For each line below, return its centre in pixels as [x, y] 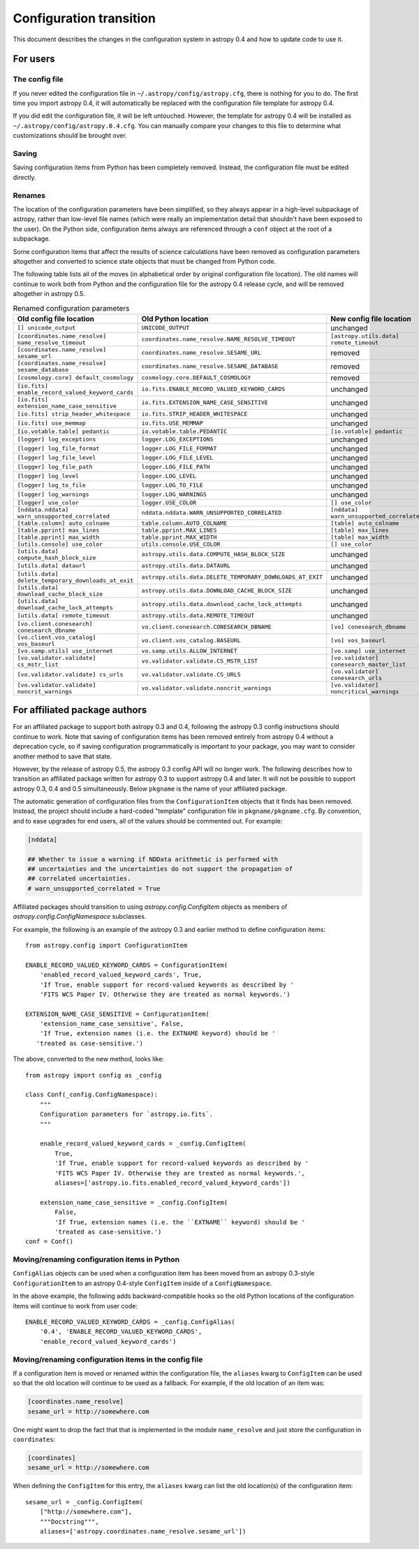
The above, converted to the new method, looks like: [88, 1059]
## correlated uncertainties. [79, 879]
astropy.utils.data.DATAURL [186, 566]
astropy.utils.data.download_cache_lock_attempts [222, 604]
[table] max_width [360, 537]
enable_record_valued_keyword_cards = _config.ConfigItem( [143, 1144]
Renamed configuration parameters [71, 308]
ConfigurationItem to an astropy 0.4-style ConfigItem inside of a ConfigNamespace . [142, 1283]
